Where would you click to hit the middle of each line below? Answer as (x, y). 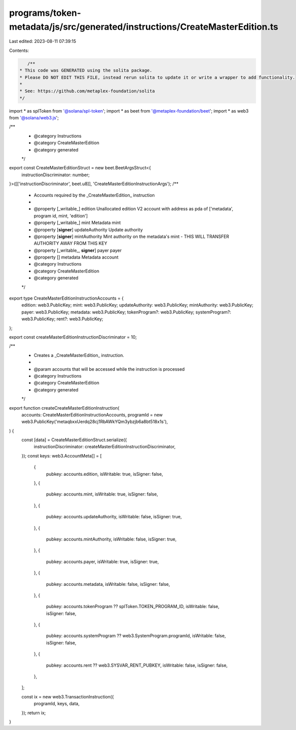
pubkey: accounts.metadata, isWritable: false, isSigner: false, (108, 584)
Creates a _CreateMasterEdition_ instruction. (79, 355)
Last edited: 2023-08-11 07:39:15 (43, 41)
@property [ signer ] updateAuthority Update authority (88, 230)
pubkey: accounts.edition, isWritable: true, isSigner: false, (105, 474)
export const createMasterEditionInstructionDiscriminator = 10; (73, 337)
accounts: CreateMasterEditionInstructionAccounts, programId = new (92, 415)
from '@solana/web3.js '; (34, 118)
